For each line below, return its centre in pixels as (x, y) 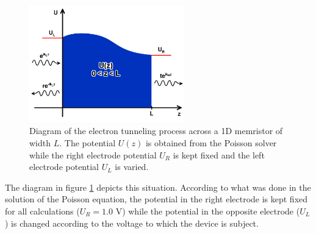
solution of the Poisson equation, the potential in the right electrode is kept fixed (156, 199)
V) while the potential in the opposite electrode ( (208, 211)
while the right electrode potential (93, 154)
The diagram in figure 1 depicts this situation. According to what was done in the (158, 187)
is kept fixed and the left (219, 154)
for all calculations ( (42, 211)
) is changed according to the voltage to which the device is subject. (132, 223)
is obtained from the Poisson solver (211, 142)
